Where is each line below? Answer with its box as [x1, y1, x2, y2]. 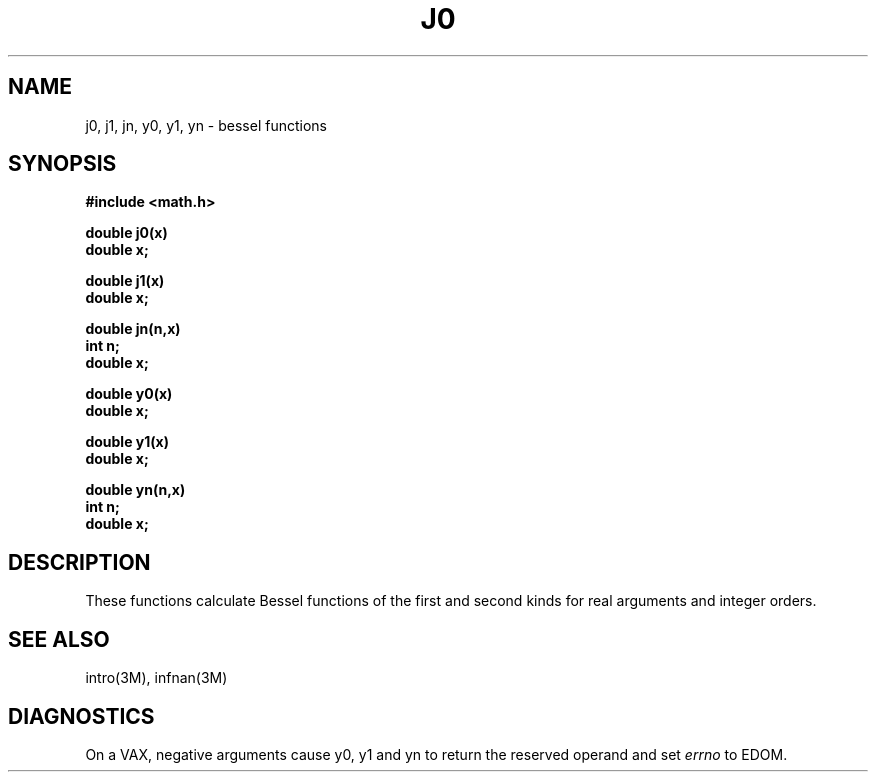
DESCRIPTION [8, 549, 151, 575]
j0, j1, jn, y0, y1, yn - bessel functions [85, 116, 327, 134]
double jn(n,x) [85, 320, 181, 338]
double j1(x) [85, 272, 165, 290]
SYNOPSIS [8, 151, 117, 177]
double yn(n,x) [85, 481, 186, 499]
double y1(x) [85, 433, 169, 451]
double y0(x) [85, 385, 173, 403]
